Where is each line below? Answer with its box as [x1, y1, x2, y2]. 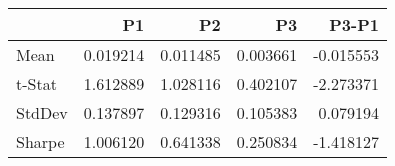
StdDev [16, 101, 68, 124]
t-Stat [16, 72, 57, 95]
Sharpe [16, 130, 65, 153]
